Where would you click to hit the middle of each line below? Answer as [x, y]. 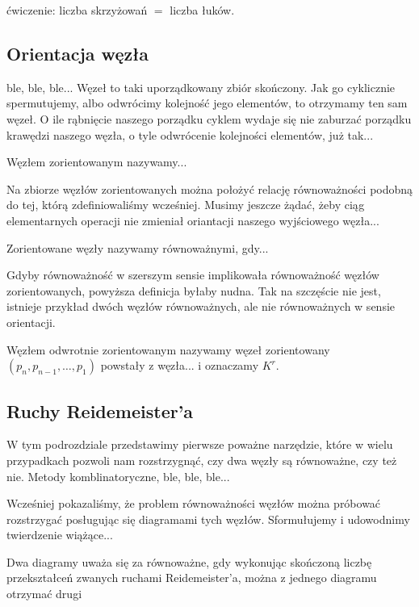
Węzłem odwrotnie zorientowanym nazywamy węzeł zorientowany [168, 349]
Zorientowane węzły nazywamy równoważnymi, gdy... [138, 247]
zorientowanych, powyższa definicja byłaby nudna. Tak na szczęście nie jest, [194, 290]
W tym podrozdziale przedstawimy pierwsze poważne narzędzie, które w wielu [200, 444]
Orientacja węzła [78, 53]
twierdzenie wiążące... [60, 535]
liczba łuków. [202, 10]
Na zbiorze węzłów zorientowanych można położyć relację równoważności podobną [210, 188]
